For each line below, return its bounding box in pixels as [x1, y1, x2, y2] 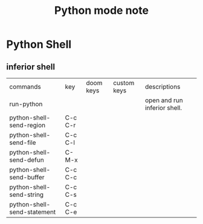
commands [9, 83, 41, 91]
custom [112, 79, 135, 87]
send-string [9, 191, 44, 199]
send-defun [9, 156, 44, 164]
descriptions [144, 83, 181, 91]
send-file [9, 138, 36, 147]
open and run [144, 96, 183, 104]
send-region [9, 121, 46, 129]
